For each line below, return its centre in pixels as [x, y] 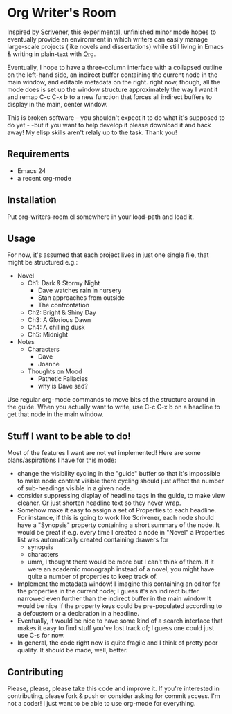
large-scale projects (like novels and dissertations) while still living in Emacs [115, 46]
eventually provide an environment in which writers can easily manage [108, 39]
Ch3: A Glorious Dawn [59, 320]
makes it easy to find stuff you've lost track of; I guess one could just [116, 628]
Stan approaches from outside [81, 298]
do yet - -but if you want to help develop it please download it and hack [109, 125]
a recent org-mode [44, 178]
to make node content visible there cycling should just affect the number [121, 481]
